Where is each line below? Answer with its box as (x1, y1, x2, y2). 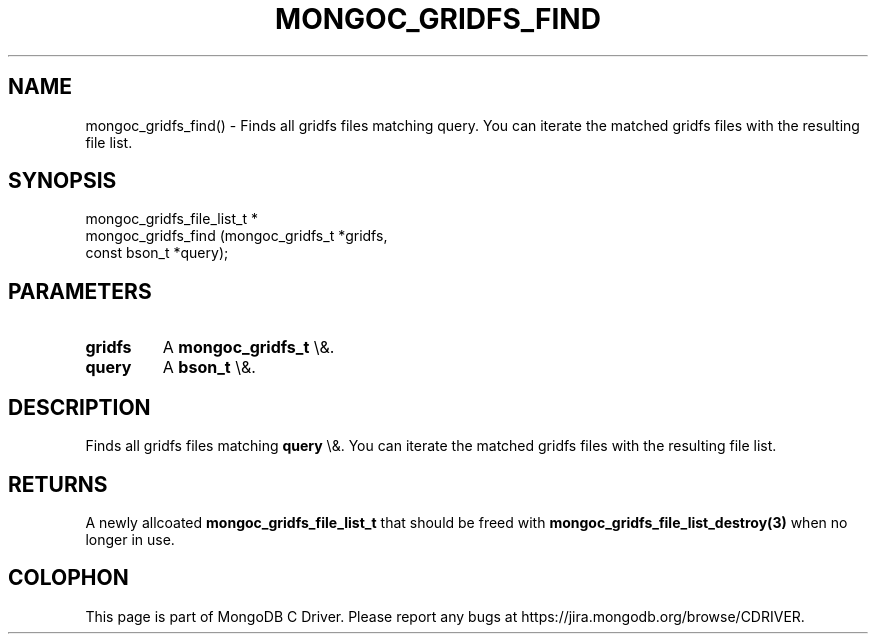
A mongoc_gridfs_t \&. (162, 337, 335, 358)
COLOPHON (8, 565, 129, 591)
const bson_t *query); (85, 244, 229, 262)
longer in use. (85, 530, 175, 548)
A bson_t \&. (162, 357, 256, 378)
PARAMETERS (8, 278, 152, 304)
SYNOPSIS (8, 168, 117, 194)
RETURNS (8, 471, 108, 497)
